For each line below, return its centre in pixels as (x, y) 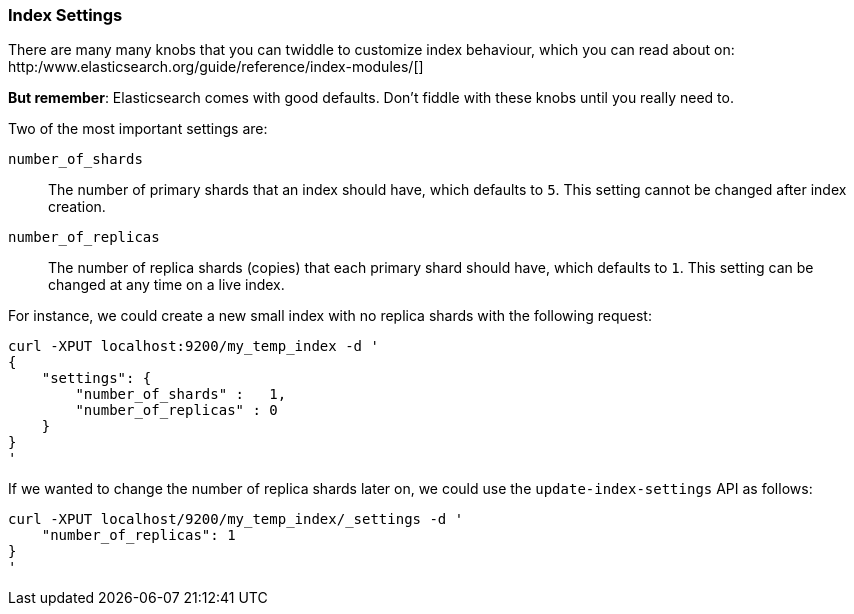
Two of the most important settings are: (138, 129)
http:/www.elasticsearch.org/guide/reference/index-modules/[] (216, 67)
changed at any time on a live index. (166, 285)
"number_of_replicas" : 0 (176, 410)
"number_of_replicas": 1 (138, 535)
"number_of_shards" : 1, (181, 394)
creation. (77, 207)
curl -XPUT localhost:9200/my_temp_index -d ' (193, 346)
